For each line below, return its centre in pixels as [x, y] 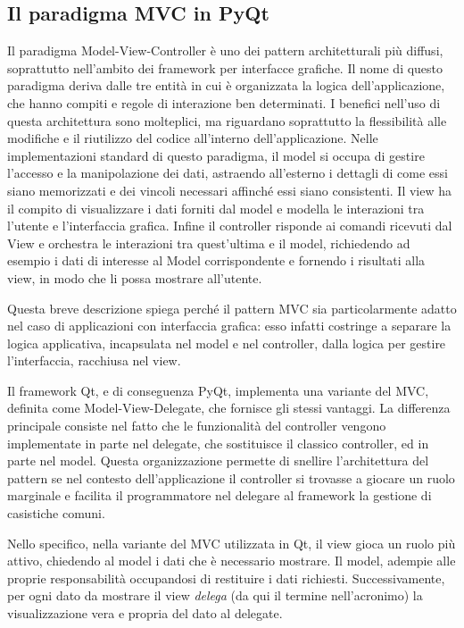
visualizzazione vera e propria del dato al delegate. [145, 613]
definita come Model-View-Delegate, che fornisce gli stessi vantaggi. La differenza [229, 408]
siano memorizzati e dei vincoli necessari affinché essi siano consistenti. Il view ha [229, 190]
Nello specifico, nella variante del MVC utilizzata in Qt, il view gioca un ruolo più [232, 543]
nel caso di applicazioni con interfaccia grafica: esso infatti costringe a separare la [229, 326]
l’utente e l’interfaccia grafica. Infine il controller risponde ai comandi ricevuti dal [230, 226]
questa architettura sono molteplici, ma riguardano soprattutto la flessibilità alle [227, 120]
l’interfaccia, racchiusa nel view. [94, 360]
